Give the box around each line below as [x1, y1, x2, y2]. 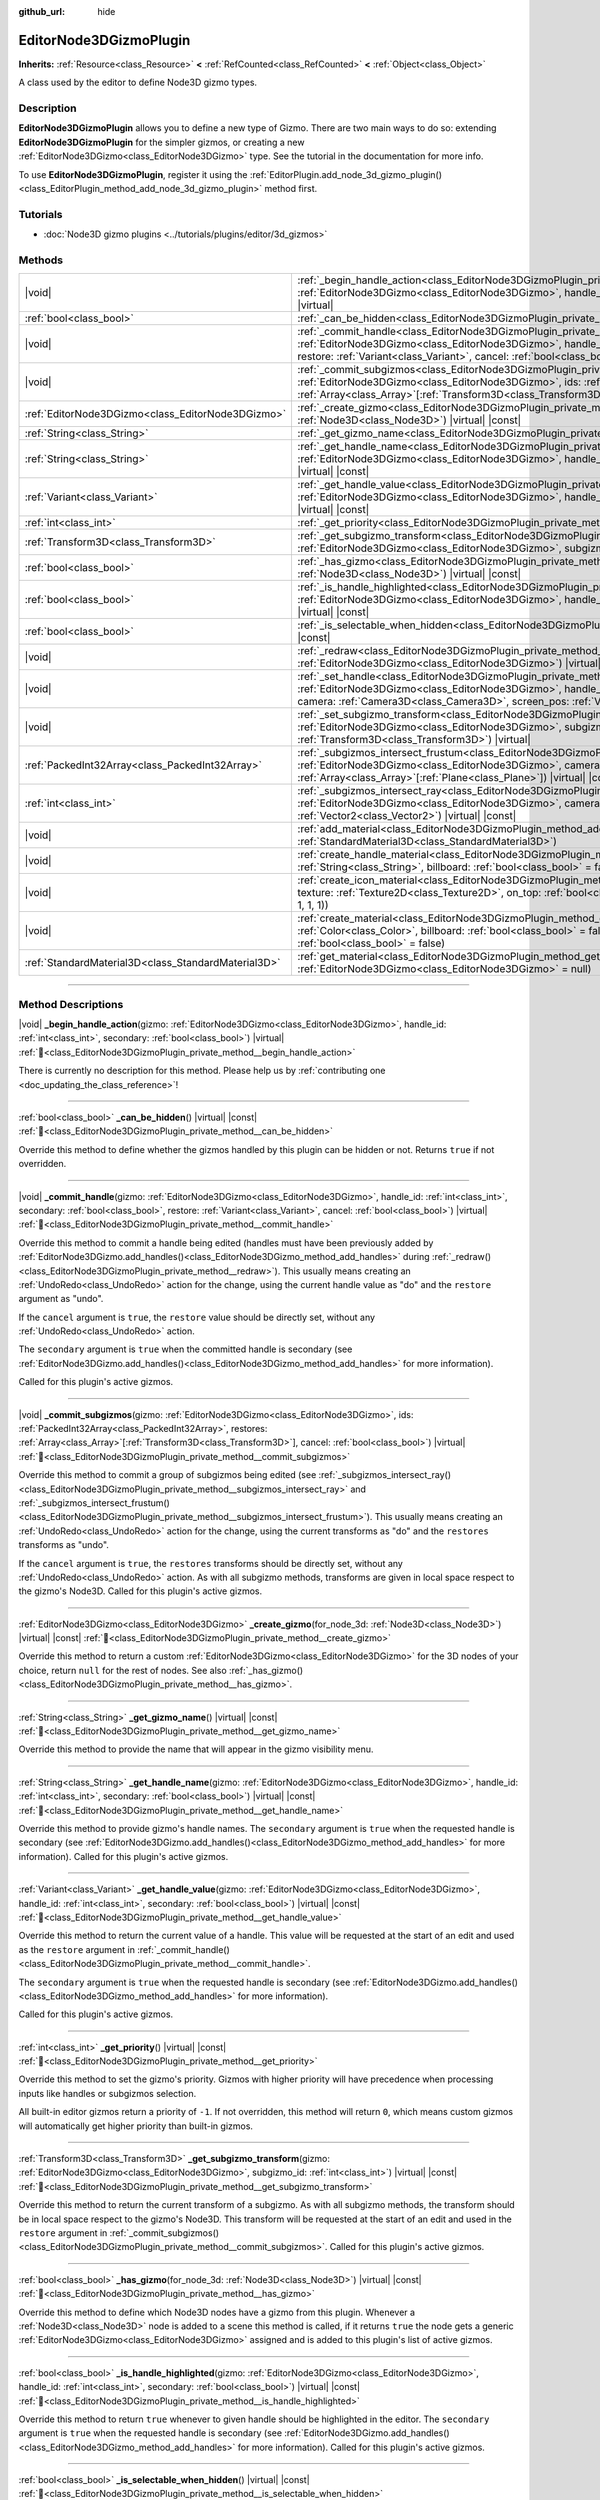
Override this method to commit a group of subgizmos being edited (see [18, 1469, 317, 1481]
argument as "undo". [18, 1293, 104, 1305]
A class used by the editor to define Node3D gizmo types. [18, 76, 258, 89]
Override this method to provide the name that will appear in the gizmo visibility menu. [18, 1743, 374, 1755]
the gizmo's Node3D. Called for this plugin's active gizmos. [18, 1585, 263, 1597]
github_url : [18, 6, 65, 17]
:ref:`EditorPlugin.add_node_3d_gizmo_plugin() [249, 168, 443, 180]
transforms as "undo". [18, 1539, 110, 1551]
